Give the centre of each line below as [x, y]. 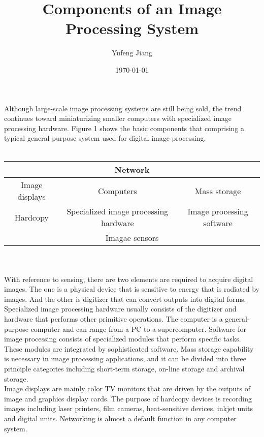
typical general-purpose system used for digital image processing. [105, 138]
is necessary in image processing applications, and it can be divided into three [125, 358]
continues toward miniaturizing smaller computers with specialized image [118, 118]
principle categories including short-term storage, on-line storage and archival [124, 368]
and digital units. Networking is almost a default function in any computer [120, 418]
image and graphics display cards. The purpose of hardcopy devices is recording [128, 398]
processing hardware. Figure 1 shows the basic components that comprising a [124, 128]
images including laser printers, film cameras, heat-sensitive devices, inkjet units [128, 408]
